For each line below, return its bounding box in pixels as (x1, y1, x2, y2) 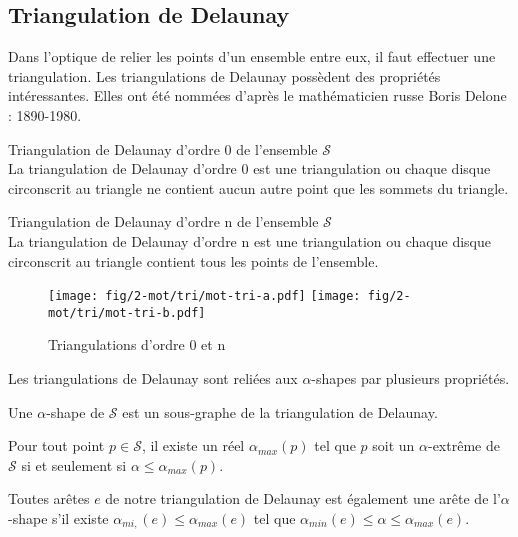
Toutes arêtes (8, 488, 90, 509)
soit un (372, 435, 415, 456)
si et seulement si (21, 454, 127, 475)
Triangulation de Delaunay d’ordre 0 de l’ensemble (8, 138, 318, 159)
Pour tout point (8, 435, 105, 456)
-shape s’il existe (8, 508, 109, 529)
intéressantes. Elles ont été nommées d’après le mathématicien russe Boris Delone (8, 85, 507, 106)
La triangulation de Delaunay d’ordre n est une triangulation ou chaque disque (8, 230, 491, 251)
